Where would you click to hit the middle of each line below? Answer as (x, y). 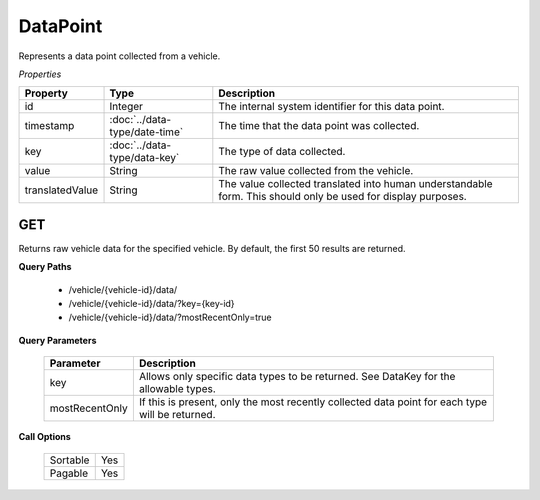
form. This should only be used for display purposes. (342, 197)
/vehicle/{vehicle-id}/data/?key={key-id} (151, 304)
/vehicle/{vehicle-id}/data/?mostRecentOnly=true (170, 317)
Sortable (69, 460)
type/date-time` (146, 132)
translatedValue (61, 190)
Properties (40, 74)
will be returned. (177, 415)
